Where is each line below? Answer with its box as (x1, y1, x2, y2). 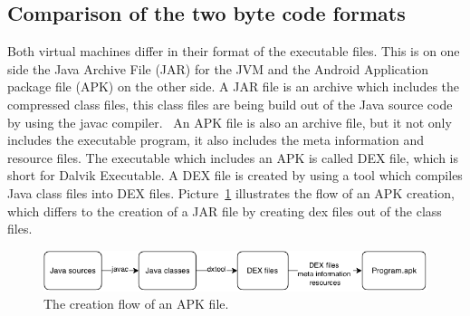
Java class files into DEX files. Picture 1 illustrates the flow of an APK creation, (7, 183, 455, 202)
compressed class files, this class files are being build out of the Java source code (7, 94, 453, 113)
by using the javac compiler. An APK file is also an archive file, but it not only (7, 112, 452, 131)
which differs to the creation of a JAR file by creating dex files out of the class (7, 201, 442, 220)
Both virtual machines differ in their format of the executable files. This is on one (7, 42, 460, 61)
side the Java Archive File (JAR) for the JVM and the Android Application (7, 59, 429, 78)
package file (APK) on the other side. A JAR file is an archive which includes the (7, 77, 460, 96)
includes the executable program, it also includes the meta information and (7, 130, 425, 149)
